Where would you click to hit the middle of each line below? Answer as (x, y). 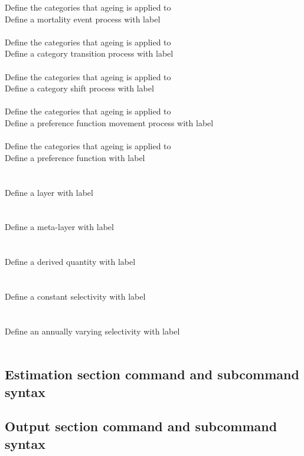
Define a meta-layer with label (59, 227)
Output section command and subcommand (141, 426)
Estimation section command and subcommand (152, 374)
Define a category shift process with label (79, 88)
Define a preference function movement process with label (109, 122)
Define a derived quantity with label (70, 262)
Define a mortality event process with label (83, 19)
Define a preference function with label (75, 157)
